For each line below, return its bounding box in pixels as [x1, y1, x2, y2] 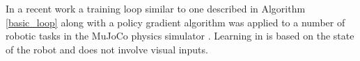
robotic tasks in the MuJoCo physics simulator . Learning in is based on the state [6, 28, 354, 43]
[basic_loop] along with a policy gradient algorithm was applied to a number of [6, 15, 345, 29]
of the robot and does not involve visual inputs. [6, 42, 208, 56]
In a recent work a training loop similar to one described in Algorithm [6, 1, 306, 15]
